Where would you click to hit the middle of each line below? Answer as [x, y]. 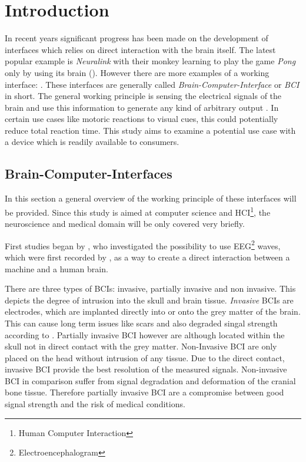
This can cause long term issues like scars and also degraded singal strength [141, 323]
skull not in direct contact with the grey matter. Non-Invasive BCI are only [141, 346]
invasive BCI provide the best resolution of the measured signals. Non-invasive [146, 369]
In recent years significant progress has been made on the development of [137, 38]
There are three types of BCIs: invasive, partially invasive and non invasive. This [150, 288]
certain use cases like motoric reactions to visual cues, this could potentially [142, 119]
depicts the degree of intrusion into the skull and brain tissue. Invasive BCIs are [149, 300]
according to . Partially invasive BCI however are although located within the [145, 334]
